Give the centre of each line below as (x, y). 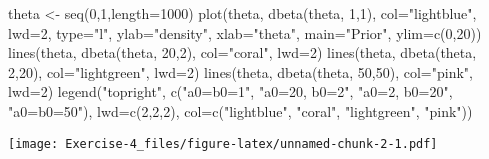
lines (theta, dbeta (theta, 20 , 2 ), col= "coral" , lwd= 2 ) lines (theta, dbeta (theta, (242, 52)
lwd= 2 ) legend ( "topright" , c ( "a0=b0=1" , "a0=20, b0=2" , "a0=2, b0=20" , (230, 91)
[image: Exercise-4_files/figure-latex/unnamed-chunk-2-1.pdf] (223, 143)
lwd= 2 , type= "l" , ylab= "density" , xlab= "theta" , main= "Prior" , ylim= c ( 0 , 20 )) (245, 32)
